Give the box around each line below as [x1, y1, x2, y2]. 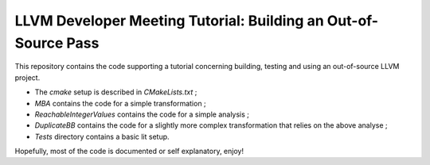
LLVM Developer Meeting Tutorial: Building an [14, 12, 324, 29]
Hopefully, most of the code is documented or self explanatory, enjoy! [14, 147, 244, 156]
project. [14, 72, 41, 82]
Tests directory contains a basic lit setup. [34, 132, 170, 141]
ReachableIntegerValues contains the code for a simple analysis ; [34, 109, 250, 119]
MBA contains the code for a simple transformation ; [34, 98, 206, 108]
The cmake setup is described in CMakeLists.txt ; [34, 87, 197, 97]
